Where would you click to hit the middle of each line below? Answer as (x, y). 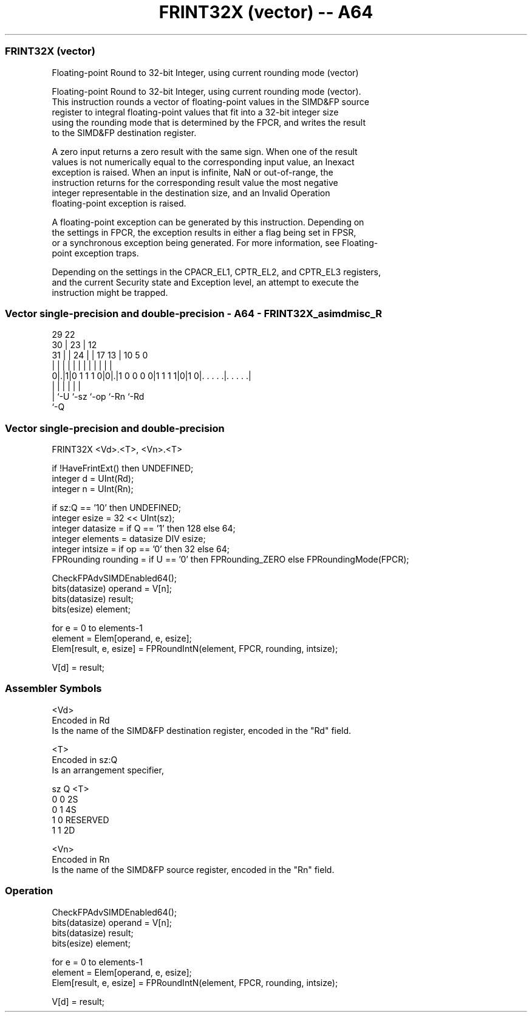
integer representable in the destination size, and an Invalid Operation (191, 193)
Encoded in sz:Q (85, 759)
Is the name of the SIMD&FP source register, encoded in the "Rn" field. (193, 869)
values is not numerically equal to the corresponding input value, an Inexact (203, 162)
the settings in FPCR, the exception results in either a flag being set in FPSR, (204, 232)
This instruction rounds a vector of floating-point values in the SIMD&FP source (210, 101)
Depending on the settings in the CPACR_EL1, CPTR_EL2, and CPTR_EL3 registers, (217, 272)
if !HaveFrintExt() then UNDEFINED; (123, 468)
